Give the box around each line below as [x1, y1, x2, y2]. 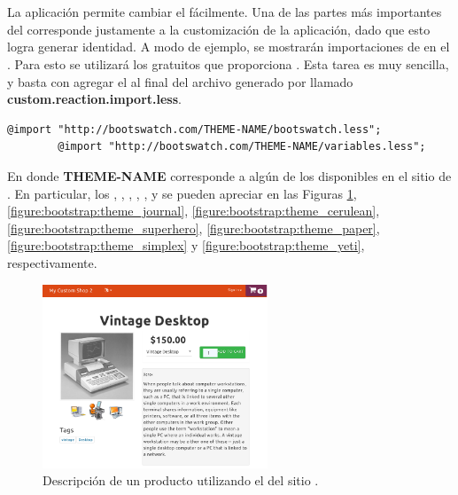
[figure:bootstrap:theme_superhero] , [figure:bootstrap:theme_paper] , [7, 218, 380, 237]
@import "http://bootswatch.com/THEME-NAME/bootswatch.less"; [7, 122, 382, 136]
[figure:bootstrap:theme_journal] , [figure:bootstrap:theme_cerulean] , [7, 201, 380, 220]
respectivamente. [7, 253, 97, 271]
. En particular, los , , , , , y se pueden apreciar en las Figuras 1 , [7, 184, 357, 202]
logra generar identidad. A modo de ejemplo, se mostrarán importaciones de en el [7, 37, 450, 56]
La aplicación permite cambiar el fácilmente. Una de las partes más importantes [7, 3, 442, 21]
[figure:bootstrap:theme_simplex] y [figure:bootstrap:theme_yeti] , [7, 236, 365, 255]
